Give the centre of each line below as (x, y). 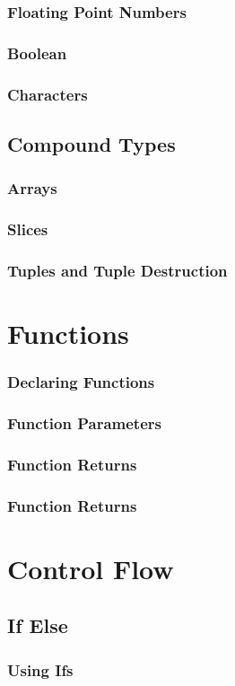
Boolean (37, 53)
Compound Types (91, 143)
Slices (28, 229)
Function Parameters (84, 422)
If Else (38, 625)
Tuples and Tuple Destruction (117, 270)
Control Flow (91, 568)
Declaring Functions (81, 382)
